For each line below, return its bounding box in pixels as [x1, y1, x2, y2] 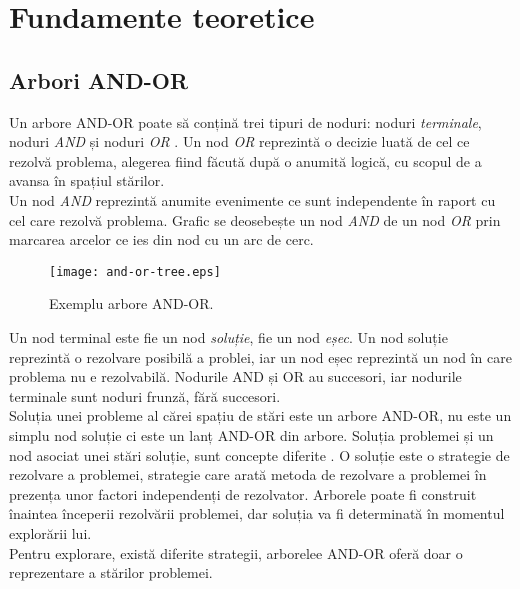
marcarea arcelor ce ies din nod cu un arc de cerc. [9, 229, 314, 250]
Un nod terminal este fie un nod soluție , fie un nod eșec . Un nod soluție [9, 326, 448, 347]
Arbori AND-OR [9, 64, 189, 95]
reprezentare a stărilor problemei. [9, 562, 213, 583]
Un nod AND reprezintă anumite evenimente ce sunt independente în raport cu [9, 189, 496, 210]
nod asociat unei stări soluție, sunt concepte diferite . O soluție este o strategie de [9, 444, 510, 465]
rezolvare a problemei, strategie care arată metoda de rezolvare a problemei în [9, 464, 487, 485]
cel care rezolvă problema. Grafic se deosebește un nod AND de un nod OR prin [9, 209, 501, 230]
